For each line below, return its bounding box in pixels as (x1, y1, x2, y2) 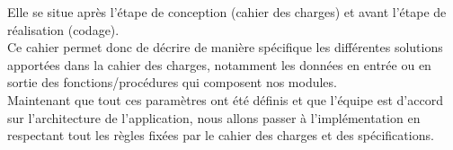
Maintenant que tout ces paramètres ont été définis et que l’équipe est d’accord (7, 90, 443, 109)
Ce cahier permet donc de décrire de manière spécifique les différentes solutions (7, 38, 443, 57)
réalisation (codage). (7, 20, 120, 39)
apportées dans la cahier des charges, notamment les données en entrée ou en (7, 55, 431, 74)
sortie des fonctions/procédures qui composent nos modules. (7, 73, 337, 92)
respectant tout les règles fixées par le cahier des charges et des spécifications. (7, 126, 434, 145)
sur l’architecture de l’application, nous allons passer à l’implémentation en (7, 108, 421, 127)
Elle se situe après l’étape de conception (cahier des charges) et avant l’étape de (7, 3, 447, 21)
